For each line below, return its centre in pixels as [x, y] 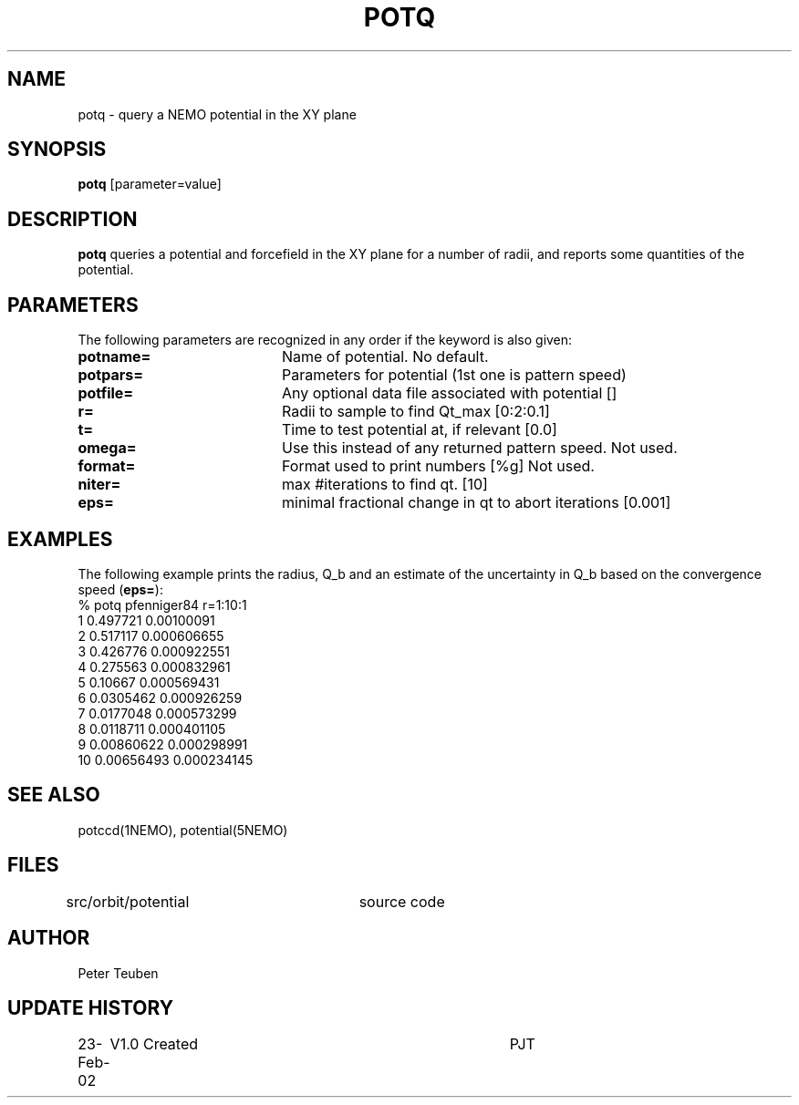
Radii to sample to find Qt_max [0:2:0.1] [415, 412]
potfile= [106, 393]
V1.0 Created [154, 1044]
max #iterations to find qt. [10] [384, 485]
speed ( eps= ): [120, 589]
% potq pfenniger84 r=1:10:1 [162, 604]
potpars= [111, 375]
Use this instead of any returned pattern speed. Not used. [479, 448]
